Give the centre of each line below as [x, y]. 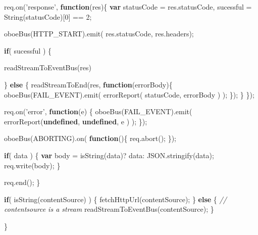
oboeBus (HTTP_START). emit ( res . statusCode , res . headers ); [99, 34]
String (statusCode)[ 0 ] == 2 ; [48, 16]
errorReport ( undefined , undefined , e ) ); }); [76, 121]
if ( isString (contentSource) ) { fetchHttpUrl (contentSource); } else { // [115, 199]
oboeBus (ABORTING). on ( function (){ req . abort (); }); [90, 138]
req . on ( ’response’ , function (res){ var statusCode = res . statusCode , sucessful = [128, 7]
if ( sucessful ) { [28, 50]
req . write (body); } [32, 165]
